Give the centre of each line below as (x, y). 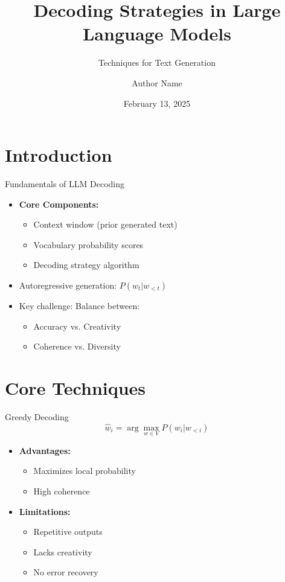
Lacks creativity (63, 552)
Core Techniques (75, 387)
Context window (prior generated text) (105, 224)
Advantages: (45, 450)
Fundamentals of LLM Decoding (65, 184)
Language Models (157, 34)
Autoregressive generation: (68, 285)
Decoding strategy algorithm (86, 265)
